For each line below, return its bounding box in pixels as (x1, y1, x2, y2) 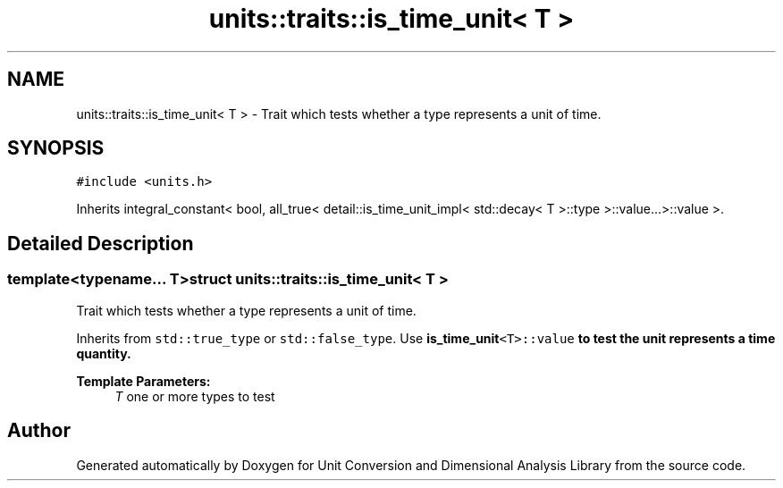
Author (7, 419, 71, 442)
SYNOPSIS (7, 137, 105, 160)
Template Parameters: (76, 373, 211, 389)
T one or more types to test (114, 388, 275, 404)
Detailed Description (7, 231, 194, 255)
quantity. (76, 345, 131, 361)
